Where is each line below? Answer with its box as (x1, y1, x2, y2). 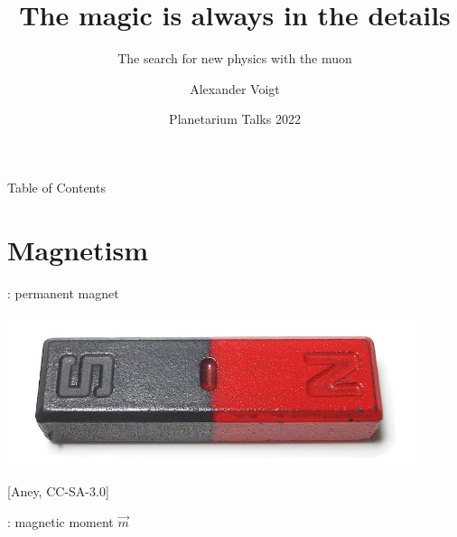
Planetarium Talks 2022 (169, 109, 301, 128)
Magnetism (7, 231, 148, 268)
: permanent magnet (7, 283, 119, 302)
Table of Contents (7, 177, 106, 196)
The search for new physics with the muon (117, 49, 352, 68)
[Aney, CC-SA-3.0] (7, 482, 109, 501)
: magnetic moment (7, 512, 114, 531)
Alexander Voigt (190, 79, 280, 98)
